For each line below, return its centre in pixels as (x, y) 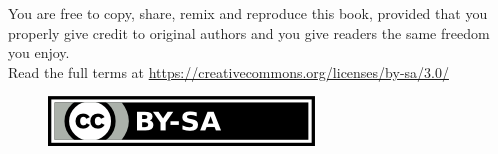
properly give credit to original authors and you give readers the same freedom (249, 32)
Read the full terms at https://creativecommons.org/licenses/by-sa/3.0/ (228, 71)
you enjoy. (39, 52)
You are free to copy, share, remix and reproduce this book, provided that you (248, 13)
